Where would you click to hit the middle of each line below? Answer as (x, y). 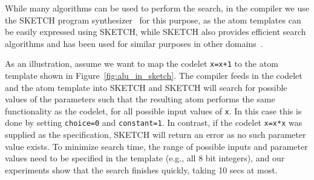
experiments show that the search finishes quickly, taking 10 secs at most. (141, 169)
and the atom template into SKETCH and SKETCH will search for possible (146, 87)
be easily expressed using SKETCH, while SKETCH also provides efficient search (155, 32)
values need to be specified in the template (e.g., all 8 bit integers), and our (145, 158)
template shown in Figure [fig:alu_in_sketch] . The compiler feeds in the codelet (154, 76)
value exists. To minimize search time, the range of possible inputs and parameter (156, 146)
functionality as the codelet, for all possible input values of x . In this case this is (153, 110)
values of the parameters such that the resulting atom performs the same (140, 99)
